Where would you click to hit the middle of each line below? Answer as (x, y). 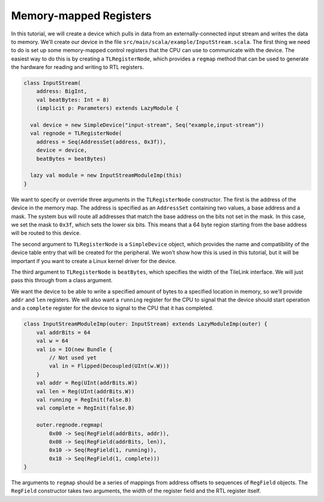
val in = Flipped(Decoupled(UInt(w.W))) (109, 366)
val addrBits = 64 (63, 332)
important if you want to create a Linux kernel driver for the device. (94, 261)
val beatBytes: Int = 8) (73, 100)
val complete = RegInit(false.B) (85, 408)
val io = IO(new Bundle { (74, 349)
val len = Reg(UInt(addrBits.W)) (85, 391)
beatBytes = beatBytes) (71, 159)
